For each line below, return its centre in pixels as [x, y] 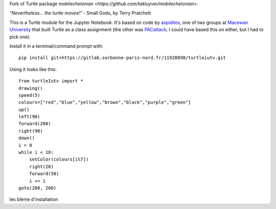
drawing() [31, 88]
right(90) [31, 131]
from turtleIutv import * [51, 81]
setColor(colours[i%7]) [59, 160]
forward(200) [35, 124]
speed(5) [29, 95]
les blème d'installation [34, 199]
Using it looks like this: [33, 69]
